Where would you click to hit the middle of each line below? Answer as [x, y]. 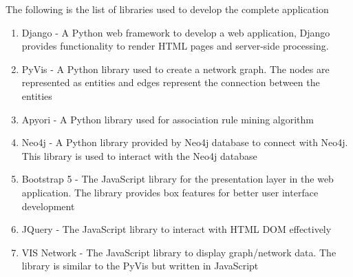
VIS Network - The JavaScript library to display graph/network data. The [179, 252]
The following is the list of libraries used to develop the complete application [167, 9]
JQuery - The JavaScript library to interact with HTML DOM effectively [176, 229]
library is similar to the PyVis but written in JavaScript [140, 266]
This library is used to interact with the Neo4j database [139, 155]
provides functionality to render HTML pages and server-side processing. [175, 46]
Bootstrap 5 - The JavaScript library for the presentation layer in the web [178, 179]
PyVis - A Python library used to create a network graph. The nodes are [175, 69]
